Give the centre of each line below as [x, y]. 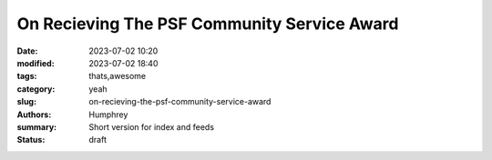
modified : [36, 63]
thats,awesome [118, 76]
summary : [37, 126]
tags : [27, 76]
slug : [26, 102]
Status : [31, 140]
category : [36, 89]
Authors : [34, 115]
